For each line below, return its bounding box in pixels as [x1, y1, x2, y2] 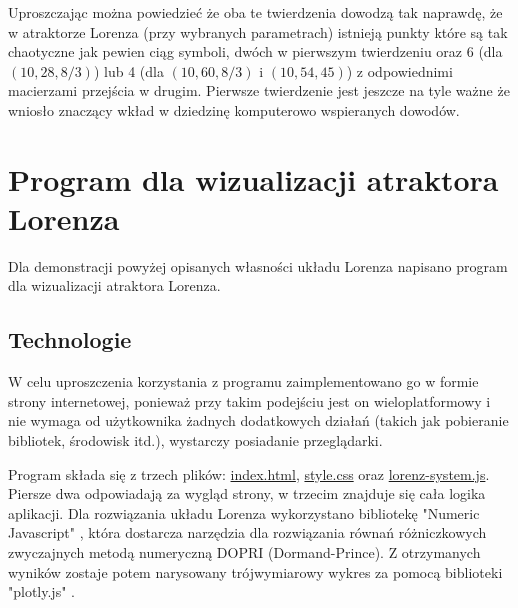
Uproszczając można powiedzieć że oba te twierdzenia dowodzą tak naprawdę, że [8, 2, 503, 22]
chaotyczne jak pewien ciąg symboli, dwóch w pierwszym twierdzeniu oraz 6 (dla [8, 41, 503, 62]
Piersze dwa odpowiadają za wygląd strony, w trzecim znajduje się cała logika [8, 483, 486, 504]
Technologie [8, 324, 132, 355]
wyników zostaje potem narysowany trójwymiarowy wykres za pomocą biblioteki [8, 561, 503, 582]
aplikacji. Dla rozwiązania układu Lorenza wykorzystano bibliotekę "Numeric [8, 502, 480, 523]
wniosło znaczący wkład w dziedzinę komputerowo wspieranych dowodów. [8, 99, 460, 120]
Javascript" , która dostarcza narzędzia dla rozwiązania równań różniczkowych [8, 522, 487, 543]
